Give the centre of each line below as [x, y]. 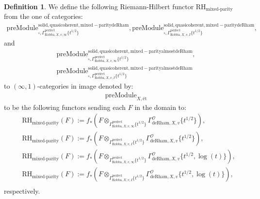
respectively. [22, 191]
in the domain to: [160, 107]
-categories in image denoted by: [85, 86]
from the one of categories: [43, 16]
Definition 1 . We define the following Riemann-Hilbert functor [99, 6]
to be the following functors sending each [65, 107]
